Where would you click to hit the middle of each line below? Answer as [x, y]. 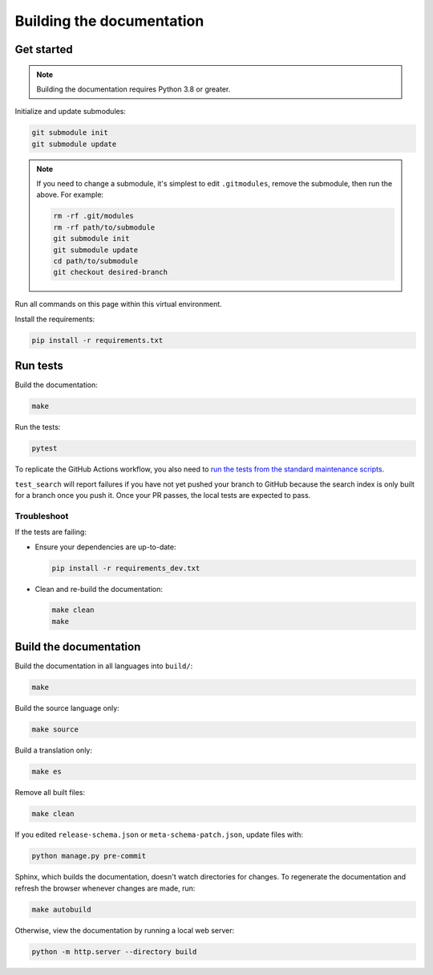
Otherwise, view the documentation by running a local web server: [125, 930]
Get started [44, 49]
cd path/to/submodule [96, 261]
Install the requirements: [55, 319]
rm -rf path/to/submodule [104, 227]
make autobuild [61, 909]
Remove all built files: [50, 793]
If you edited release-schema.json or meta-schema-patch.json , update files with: [159, 834]
